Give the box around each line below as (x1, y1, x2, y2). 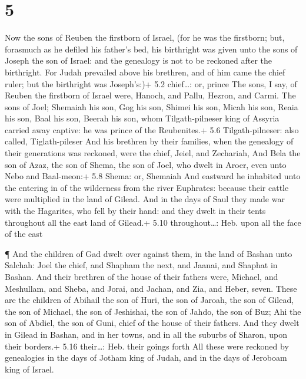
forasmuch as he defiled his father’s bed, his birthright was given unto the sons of (5, 42, 298, 55)
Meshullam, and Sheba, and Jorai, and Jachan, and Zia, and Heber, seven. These (5, 282, 297, 294)
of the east (5, 228, 43, 240)
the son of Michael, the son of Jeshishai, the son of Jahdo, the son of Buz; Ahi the (5, 305, 301, 317)
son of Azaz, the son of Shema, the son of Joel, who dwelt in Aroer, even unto (5, 158, 287, 170)
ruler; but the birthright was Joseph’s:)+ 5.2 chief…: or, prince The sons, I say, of (5, 77, 297, 90)
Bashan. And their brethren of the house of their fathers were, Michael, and (5, 271, 278, 282)
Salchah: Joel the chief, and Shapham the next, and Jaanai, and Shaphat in (5, 259, 278, 271)
